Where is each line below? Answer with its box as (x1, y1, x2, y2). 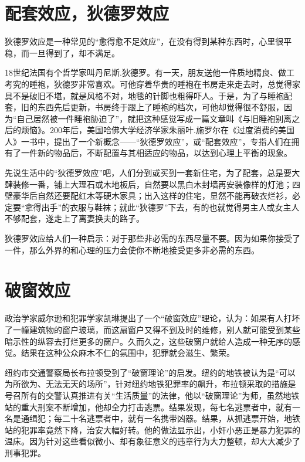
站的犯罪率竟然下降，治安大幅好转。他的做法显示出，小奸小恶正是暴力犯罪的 (5, 423, 300, 436)
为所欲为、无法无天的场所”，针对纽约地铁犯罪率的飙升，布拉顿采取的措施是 (5, 378, 296, 390)
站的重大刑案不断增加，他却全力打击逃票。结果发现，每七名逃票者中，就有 (5, 400, 292, 413)
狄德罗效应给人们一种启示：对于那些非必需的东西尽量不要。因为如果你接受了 (5, 232, 300, 244)
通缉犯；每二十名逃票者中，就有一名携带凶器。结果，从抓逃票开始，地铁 (21, 412, 300, 424)
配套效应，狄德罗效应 (5, 1, 170, 25)
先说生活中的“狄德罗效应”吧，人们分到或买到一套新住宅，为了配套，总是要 (5, 167, 292, 179)
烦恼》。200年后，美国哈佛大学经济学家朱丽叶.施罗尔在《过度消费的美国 (21, 124, 294, 136)
